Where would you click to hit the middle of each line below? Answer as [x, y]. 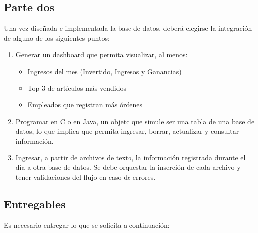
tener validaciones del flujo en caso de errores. [86, 177]
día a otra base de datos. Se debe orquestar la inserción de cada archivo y [128, 167]
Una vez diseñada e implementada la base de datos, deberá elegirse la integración [128, 28]
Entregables [35, 203]
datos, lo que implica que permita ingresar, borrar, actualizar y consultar [127, 131]
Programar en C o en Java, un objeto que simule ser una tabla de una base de [135, 121]
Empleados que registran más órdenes [85, 105]
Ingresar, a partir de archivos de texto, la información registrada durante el [130, 157]
